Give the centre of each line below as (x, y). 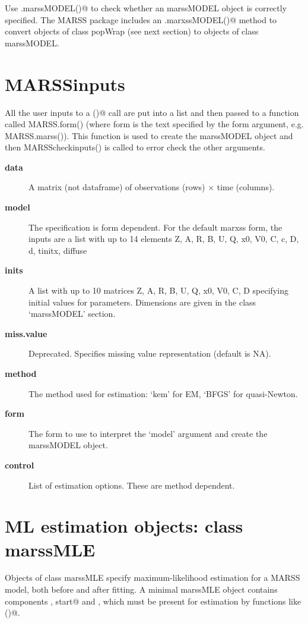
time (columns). (246, 187)
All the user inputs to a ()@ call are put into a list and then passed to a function (152, 112)
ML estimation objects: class (124, 526)
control (20, 465)
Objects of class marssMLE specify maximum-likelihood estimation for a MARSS (153, 578)
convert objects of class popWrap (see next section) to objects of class (132, 31)
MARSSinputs (65, 84)
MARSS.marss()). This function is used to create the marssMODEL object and (149, 135)
